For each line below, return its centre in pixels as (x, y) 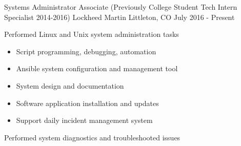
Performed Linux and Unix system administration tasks (92, 34)
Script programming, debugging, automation (86, 51)
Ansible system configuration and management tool (97, 68)
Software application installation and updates (87, 103)
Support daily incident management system (84, 120)
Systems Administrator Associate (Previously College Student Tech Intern (121, 7)
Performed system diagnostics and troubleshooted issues (92, 137)
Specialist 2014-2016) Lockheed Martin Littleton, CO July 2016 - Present (119, 17)
